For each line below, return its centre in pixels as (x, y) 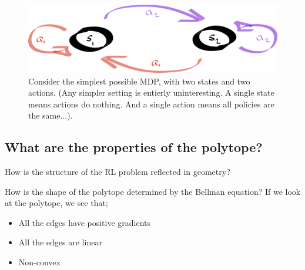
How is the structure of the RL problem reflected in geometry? (118, 172)
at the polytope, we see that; (56, 203)
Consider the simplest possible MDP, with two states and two (139, 81)
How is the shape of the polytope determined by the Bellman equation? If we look (153, 191)
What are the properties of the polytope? (134, 147)
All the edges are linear (60, 242)
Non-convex (39, 262)
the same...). (51, 115)
